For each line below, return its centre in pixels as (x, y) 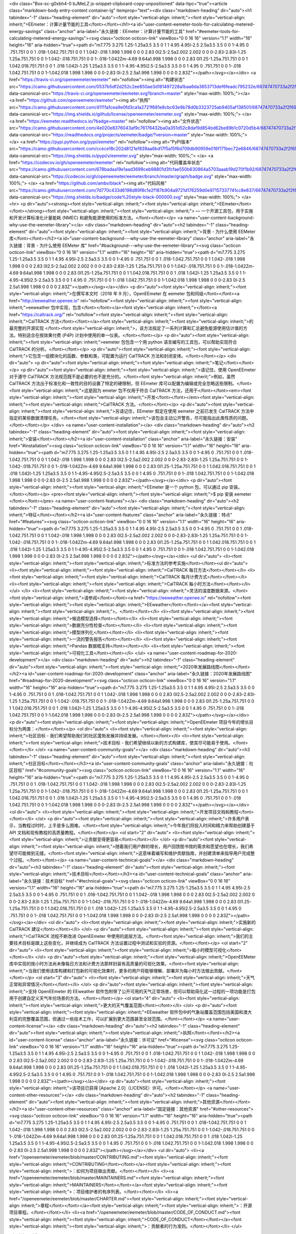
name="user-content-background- (219, 218)
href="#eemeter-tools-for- (213, 31)
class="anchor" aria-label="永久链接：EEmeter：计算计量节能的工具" (114, 31)
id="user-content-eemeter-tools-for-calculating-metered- (196, 24)
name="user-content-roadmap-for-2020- (196, 653)
